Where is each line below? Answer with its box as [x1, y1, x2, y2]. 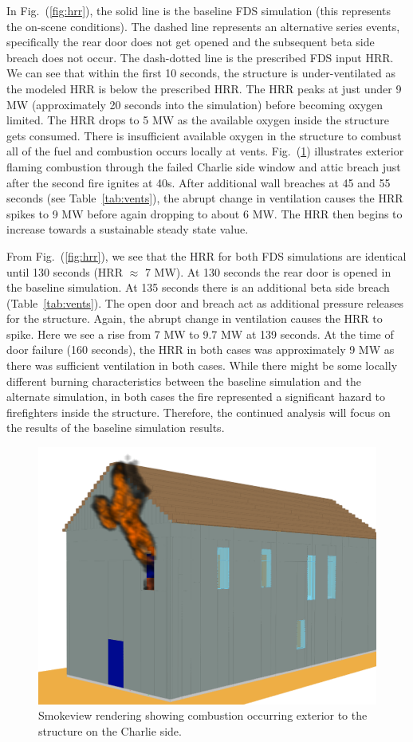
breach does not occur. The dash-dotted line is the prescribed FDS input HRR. [6, 49, 394, 65]
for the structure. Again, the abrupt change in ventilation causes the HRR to [6, 310, 383, 327]
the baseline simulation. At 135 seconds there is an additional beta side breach [6, 279, 390, 296]
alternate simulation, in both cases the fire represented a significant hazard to [6, 388, 386, 405]
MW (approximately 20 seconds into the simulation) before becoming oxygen [6, 96, 383, 112]
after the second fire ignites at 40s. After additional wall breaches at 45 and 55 [6, 174, 391, 190]
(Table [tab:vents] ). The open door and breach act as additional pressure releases [6, 294, 404, 311]
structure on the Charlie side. [38, 723, 182, 740]
